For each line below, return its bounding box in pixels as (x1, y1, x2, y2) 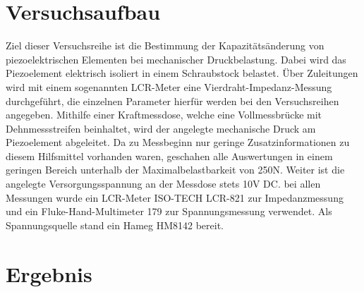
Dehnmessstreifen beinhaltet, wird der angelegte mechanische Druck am (6, 121, 316, 135)
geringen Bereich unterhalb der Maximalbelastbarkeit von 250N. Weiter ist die (6, 162, 345, 177)
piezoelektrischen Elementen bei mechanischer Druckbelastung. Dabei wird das (6, 51, 346, 66)
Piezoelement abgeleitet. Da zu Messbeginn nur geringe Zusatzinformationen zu (6, 135, 350, 150)
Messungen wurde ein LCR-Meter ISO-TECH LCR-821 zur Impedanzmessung (6, 190, 344, 205)
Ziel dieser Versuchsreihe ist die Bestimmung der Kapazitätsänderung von (6, 38, 324, 53)
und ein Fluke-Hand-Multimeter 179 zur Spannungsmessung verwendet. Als (6, 204, 332, 219)
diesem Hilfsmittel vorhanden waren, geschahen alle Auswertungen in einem (6, 148, 333, 163)
